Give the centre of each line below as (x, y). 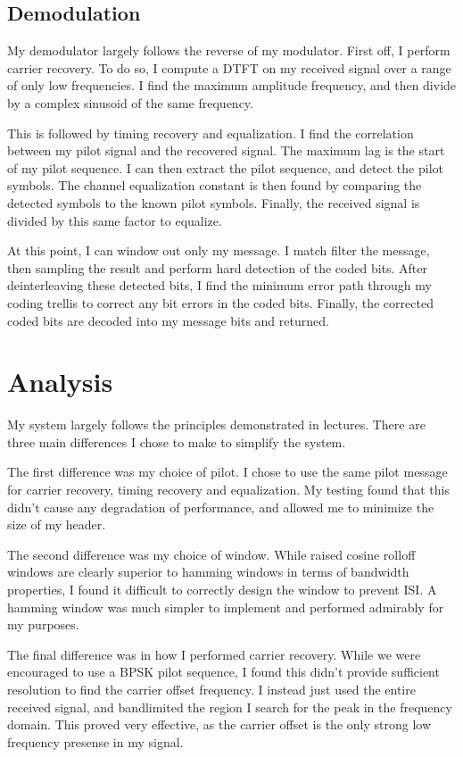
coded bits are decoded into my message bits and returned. (168, 320)
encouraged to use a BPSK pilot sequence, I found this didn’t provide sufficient (223, 672)
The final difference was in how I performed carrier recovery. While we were (214, 654)
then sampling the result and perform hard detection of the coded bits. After (218, 267)
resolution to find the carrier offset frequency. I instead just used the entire (211, 689)
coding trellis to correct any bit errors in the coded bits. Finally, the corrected (220, 302)
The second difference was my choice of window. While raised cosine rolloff (211, 554)
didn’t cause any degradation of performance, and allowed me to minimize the (221, 507)
